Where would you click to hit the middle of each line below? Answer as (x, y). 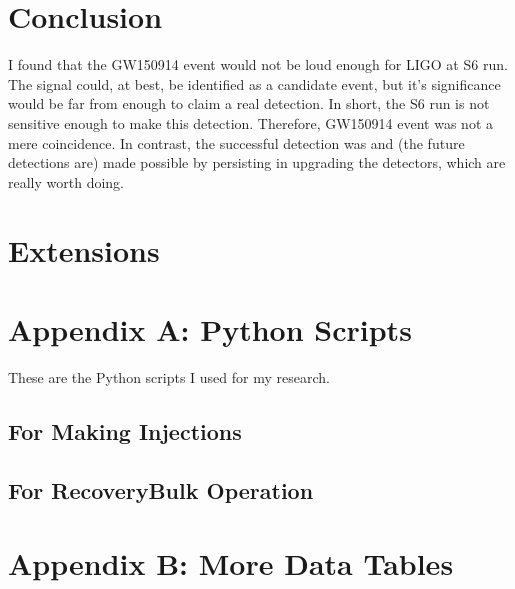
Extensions (84, 250)
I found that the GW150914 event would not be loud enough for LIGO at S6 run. (258, 64)
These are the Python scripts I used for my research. (169, 376)
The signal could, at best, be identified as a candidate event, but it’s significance (254, 83)
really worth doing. (66, 181)
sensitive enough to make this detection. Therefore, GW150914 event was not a (250, 122)
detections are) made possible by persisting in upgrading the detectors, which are (257, 162)
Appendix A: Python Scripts (210, 328)
